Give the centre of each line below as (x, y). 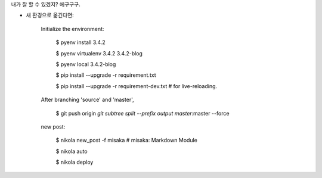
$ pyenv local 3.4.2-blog (86, 64)
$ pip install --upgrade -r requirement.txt (106, 75)
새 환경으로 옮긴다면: (50, 15)
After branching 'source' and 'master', (87, 100)
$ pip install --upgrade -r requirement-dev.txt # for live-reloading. (137, 86)
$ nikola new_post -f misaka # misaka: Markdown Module (127, 140)
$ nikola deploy (75, 162)
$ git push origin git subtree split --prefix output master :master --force (143, 113)
